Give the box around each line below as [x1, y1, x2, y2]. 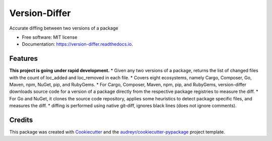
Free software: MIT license [22, 34, 78, 40]
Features [9, 54, 38, 63]
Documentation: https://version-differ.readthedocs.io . [22, 41, 133, 47]
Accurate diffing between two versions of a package [9, 25, 118, 31]
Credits [9, 116, 33, 124]
